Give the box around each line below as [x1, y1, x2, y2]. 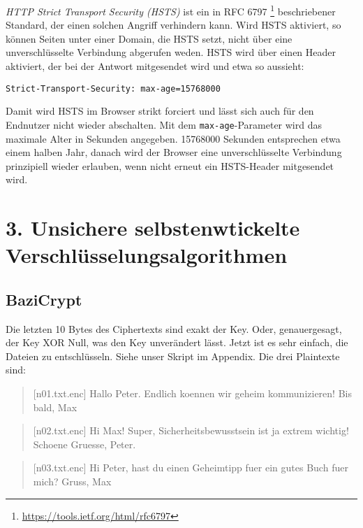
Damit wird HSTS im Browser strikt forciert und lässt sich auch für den [6, 104, 314, 118]
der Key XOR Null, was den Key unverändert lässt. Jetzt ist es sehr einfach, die [6, 335, 348, 350]
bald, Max [33, 399, 77, 414]
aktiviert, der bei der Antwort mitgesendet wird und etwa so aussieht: [6, 59, 304, 73]
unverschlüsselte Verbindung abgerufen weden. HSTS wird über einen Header [6, 45, 336, 59]
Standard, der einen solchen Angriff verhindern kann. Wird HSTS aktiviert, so [6, 17, 341, 32]
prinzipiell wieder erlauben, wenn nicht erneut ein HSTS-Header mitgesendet [6, 158, 334, 173]
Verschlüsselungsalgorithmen [6, 241, 288, 269]
